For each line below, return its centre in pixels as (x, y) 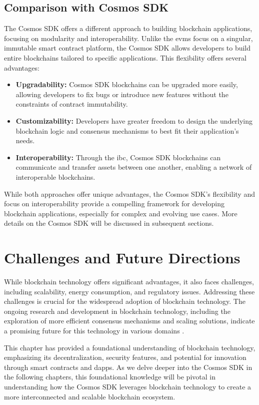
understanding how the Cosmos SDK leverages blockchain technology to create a (128, 386)
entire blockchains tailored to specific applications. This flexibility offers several (125, 57)
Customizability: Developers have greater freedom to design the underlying (134, 120)
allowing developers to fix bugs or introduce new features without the (122, 94)
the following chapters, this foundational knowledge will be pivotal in (110, 377)
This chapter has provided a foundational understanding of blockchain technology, (130, 347)
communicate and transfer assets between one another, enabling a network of (134, 167)
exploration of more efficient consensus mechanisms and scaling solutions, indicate (129, 321)
